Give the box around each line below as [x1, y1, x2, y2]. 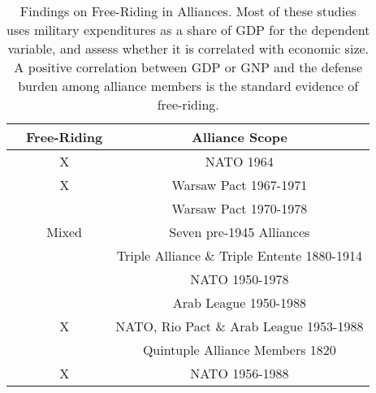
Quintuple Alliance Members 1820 [142, 340, 336, 359]
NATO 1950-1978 [190, 270, 289, 288]
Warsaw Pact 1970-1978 [171, 199, 308, 218]
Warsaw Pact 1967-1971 [171, 175, 308, 194]
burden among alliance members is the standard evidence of [18, 76, 359, 95]
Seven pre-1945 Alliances [169, 222, 310, 241]
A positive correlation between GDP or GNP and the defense [14, 58, 363, 76]
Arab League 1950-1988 [172, 293, 306, 312]
